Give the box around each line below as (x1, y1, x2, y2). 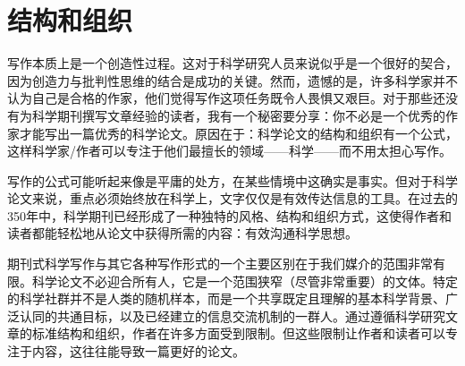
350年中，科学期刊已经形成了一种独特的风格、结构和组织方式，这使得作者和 (7, 206, 452, 225)
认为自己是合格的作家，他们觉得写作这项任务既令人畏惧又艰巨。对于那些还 (7, 89, 445, 107)
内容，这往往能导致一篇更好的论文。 (31, 342, 245, 361)
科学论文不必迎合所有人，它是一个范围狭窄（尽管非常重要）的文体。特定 (31, 271, 458, 290)
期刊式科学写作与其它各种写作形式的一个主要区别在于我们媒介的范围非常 (7, 254, 433, 273)
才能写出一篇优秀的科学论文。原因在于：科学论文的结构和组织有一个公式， (19, 123, 458, 142)
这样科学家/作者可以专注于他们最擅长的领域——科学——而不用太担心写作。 (7, 141, 452, 160)
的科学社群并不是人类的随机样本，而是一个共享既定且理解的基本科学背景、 (7, 289, 445, 308)
